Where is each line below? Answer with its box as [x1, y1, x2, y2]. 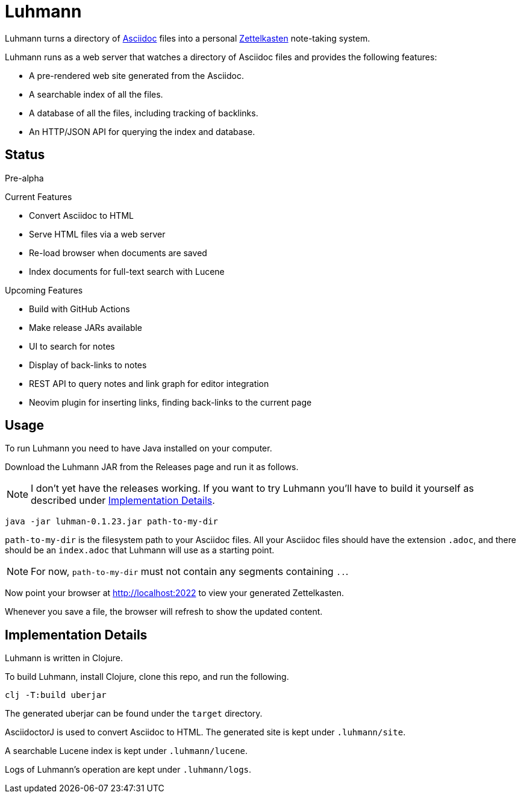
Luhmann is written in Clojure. [5, 653, 123, 664]
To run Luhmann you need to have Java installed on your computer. [5, 443, 272, 454]
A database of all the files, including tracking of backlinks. [29, 107, 258, 118]
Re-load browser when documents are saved [29, 247, 207, 258]
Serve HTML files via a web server [29, 228, 166, 239]
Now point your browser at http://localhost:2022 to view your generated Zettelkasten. [5, 588, 345, 598]
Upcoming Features [5, 284, 83, 295]
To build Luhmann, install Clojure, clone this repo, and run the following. [5, 671, 289, 682]
